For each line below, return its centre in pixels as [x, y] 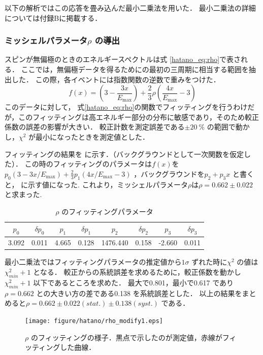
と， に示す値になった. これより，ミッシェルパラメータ [96, 184]
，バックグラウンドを [169, 173]
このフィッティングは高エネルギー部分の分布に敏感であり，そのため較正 [139, 117]
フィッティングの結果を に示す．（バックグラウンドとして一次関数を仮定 [124, 154]
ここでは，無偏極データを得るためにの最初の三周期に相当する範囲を [135, 69]
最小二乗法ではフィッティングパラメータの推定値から [93, 262]
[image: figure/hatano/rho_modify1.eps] [94, 321]
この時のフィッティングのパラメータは [88, 164]
